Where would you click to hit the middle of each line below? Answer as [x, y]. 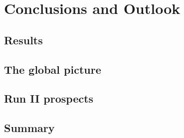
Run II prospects [49, 98]
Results [23, 40]
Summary [29, 128]
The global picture [53, 69]
